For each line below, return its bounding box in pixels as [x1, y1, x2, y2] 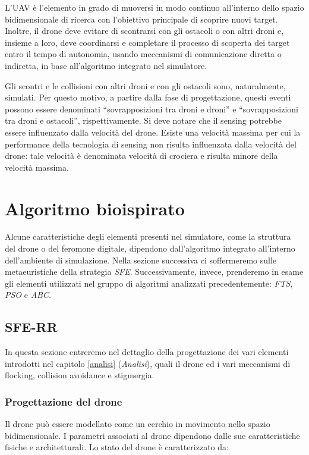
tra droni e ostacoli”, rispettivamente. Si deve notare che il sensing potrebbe [5, 114, 282, 127]
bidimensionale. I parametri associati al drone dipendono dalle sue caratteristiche [5, 429, 300, 441]
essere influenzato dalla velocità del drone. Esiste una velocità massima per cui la [5, 125, 301, 138]
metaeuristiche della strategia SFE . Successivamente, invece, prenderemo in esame [5, 265, 304, 278]
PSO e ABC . [5, 288, 51, 301]
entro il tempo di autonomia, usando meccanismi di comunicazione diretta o [5, 48, 282, 60]
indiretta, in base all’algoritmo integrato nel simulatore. [5, 59, 207, 71]
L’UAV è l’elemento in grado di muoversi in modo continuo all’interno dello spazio [5, 1, 304, 13]
